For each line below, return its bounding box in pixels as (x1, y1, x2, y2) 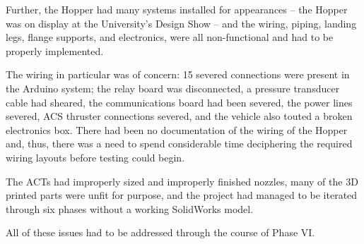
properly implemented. (6, 43, 104, 58)
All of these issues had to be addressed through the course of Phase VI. (6, 225, 315, 240)
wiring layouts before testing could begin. (6, 150, 185, 164)
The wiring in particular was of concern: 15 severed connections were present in (6, 67, 350, 82)
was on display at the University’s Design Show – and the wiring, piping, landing (6, 16, 357, 30)
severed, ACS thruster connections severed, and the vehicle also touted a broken (6, 109, 353, 123)
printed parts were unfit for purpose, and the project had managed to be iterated (6, 188, 358, 202)
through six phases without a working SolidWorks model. (6, 201, 254, 216)
